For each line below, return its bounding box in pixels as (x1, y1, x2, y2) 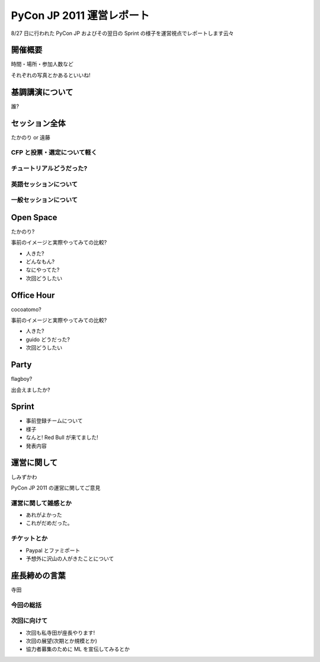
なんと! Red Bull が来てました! (25, 434, 98, 441)
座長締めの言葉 (11, 570, 66, 581)
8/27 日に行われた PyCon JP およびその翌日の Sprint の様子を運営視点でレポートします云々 (11, 30, 234, 37)
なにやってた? (25, 266, 60, 273)
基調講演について (11, 87, 73, 97)
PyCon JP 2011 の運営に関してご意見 (11, 484, 101, 491)
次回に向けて (11, 617, 48, 625)
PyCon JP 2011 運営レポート (11, 9, 150, 22)
